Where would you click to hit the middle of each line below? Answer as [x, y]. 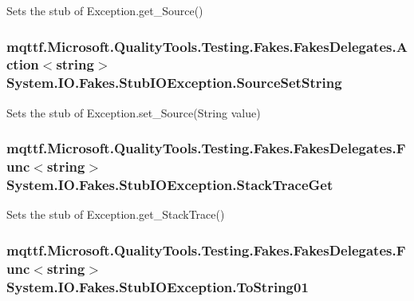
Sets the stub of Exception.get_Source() [105, 10]
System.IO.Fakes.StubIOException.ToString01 [158, 286]
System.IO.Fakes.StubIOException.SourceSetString [174, 83]
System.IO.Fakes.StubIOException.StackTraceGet [170, 185]
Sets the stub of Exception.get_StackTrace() [116, 214]
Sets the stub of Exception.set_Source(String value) [134, 112]
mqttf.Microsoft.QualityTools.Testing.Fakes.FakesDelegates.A [207, 46]
